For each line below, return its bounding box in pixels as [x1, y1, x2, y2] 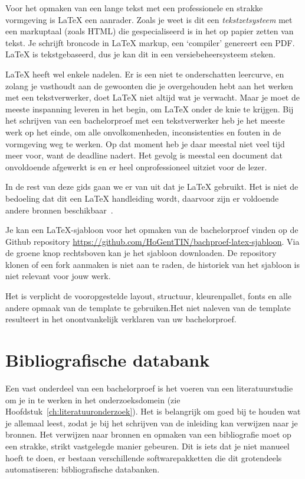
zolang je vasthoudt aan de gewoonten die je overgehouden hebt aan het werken [5, 79, 293, 92]
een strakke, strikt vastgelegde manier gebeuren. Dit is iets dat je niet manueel [5, 439, 290, 452]
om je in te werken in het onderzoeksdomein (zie [5, 393, 181, 406]
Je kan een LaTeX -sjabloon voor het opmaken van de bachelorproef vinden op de [5, 224, 299, 236]
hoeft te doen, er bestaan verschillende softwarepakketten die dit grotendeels [5, 451, 282, 464]
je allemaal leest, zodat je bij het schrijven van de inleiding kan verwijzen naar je [5, 416, 298, 429]
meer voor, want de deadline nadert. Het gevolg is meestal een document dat [5, 149, 283, 161]
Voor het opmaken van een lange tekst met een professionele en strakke [5, 2, 263, 14]
